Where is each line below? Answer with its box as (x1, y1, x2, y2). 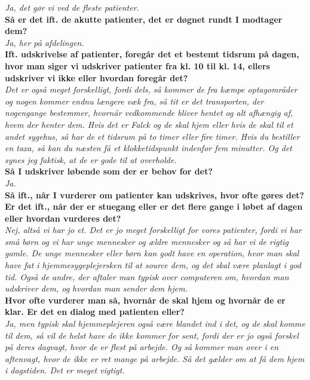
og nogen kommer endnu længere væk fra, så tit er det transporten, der (5, 94, 264, 107)
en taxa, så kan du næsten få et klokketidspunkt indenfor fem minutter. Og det (5, 142, 292, 154)
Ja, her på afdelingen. (5, 36, 84, 48)
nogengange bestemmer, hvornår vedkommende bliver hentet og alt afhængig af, (5, 106, 293, 119)
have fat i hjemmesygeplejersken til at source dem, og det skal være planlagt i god (5, 259, 302, 271)
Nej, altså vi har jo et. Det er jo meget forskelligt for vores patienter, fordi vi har (5, 223, 302, 236)
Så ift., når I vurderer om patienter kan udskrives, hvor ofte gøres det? (5, 188, 305, 201)
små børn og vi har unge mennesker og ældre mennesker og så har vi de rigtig (5, 235, 289, 247)
